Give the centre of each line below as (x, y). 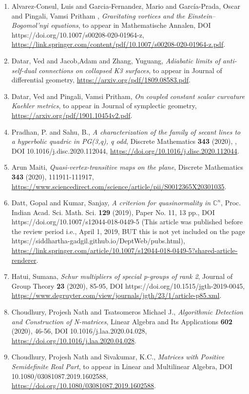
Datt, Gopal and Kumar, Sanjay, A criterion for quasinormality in (111, 203)
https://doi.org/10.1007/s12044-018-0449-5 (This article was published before (127, 222)
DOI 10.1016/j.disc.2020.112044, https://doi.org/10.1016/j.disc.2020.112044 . (125, 150)
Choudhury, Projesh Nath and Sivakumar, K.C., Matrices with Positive (118, 357)
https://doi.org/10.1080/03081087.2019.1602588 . (84, 385)
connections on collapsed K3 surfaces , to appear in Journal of (130, 70)
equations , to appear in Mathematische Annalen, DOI (131, 25)
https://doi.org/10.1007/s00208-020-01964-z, (78, 34)
